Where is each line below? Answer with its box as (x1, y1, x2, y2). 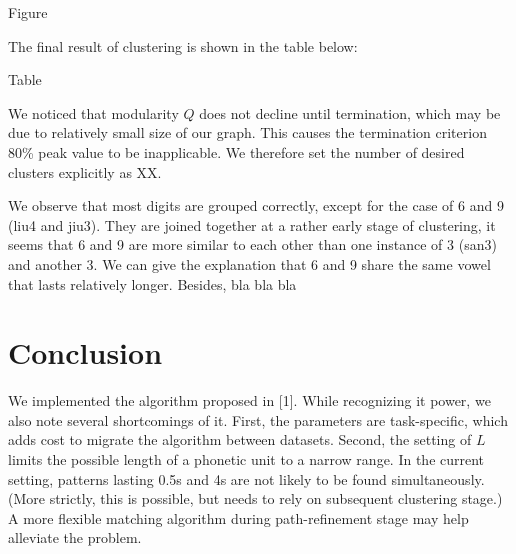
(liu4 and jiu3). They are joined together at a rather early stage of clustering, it (8, 214, 496, 235)
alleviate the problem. (8, 527, 142, 548)
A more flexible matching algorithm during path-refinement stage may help (8, 507, 469, 528)
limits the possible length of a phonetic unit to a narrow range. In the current (8, 449, 485, 470)
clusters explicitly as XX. (8, 161, 162, 182)
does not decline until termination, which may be (199, 102, 501, 123)
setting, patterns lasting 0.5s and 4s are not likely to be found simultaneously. (8, 468, 485, 489)
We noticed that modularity (8, 102, 179, 123)
